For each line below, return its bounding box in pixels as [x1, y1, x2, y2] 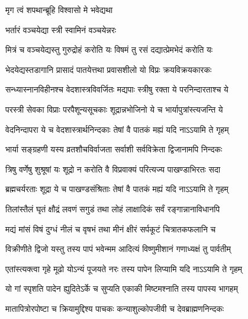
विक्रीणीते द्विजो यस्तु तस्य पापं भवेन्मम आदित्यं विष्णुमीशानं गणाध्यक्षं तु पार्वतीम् [5, 243, 231, 255]
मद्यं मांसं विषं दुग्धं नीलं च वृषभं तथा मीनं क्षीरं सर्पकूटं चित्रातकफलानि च [5, 222, 216, 235]
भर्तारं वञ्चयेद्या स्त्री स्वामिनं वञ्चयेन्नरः [5, 23, 117, 36]
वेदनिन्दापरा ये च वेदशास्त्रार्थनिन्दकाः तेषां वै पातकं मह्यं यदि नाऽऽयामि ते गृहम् [5, 123, 229, 135]
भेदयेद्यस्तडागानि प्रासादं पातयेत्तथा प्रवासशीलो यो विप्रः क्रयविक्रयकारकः [5, 63, 212, 75]
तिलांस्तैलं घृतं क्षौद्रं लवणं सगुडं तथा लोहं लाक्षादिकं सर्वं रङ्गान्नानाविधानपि [5, 202, 220, 215]
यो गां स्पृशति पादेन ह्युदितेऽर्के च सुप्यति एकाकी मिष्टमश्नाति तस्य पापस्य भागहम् [5, 282, 238, 295]
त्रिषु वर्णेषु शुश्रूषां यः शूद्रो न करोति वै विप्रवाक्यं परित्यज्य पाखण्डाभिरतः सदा [5, 162, 221, 175]
